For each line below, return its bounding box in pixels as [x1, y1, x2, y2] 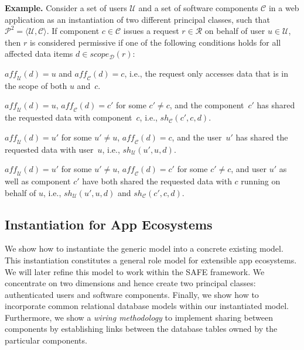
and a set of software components [138, 2, 258, 13]
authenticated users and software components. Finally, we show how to [5, 288, 259, 300]
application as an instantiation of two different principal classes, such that [5, 13, 270, 25]
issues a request [123, 25, 179, 37]
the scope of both [5, 79, 67, 91]
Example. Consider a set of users [5, 2, 127, 13]
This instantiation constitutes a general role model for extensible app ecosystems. [5, 253, 297, 266]
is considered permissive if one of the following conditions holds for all [29, 36, 281, 48]
